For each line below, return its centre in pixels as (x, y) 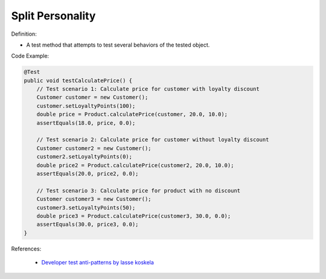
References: (26, 249)
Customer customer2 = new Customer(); (94, 148)
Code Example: (30, 56)
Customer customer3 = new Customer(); (94, 199)
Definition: (24, 34)
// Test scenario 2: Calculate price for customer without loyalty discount (153, 140)
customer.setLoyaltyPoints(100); (86, 106)
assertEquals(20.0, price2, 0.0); (88, 173)
